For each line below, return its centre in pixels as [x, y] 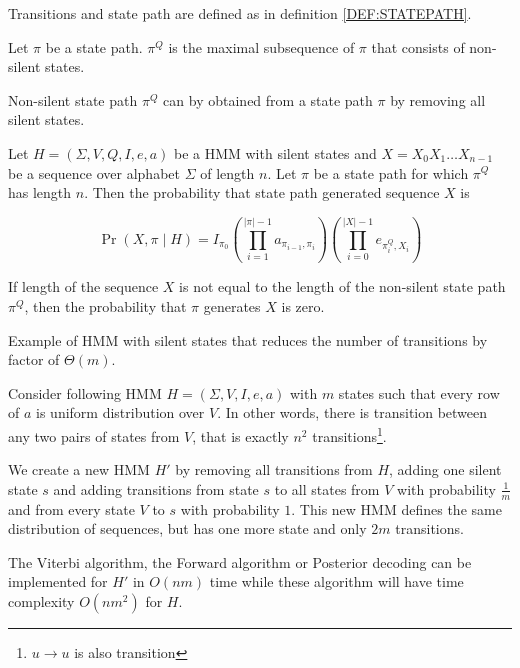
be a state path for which [391, 172]
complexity [41, 601]
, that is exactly [240, 435]
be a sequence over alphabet [94, 172]
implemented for [58, 581]
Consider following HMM [85, 392]
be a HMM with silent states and [275, 152]
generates [232, 306]
